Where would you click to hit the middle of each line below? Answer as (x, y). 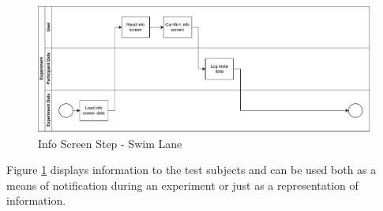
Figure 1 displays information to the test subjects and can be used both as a (191, 170)
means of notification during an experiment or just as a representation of (182, 185)
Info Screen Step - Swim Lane (110, 143)
